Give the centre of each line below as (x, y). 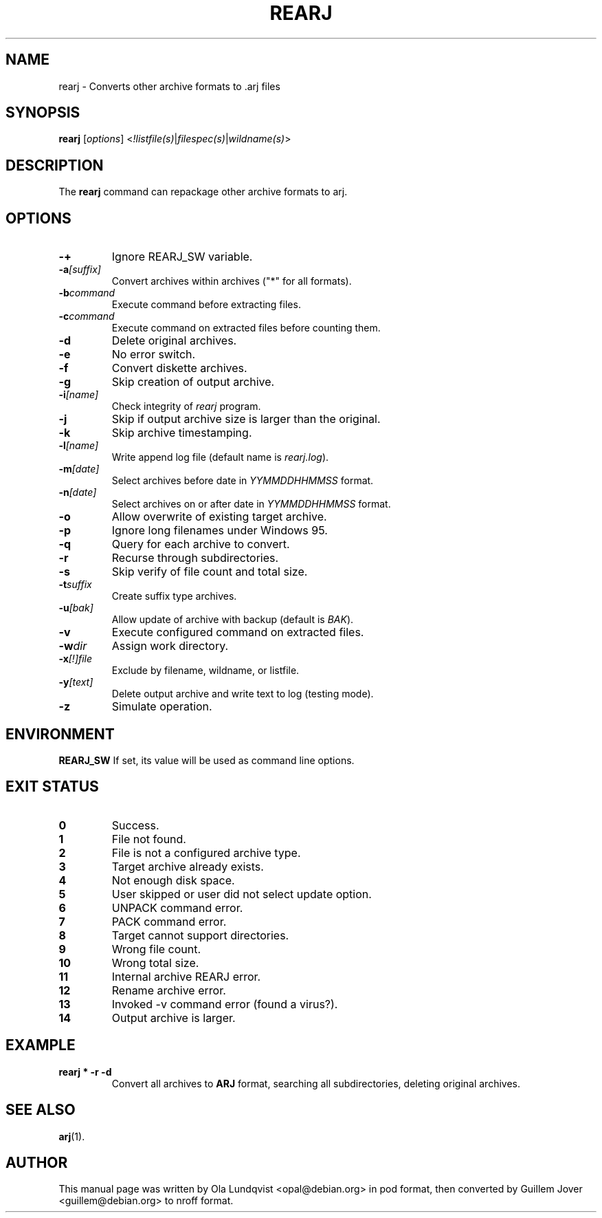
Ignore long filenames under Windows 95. (220, 531)
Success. (135, 825)
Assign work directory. (170, 646)
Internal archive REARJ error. (186, 976)
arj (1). (72, 1136)
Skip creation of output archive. (193, 382)
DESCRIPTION (55, 165)
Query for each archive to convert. (201, 544)
